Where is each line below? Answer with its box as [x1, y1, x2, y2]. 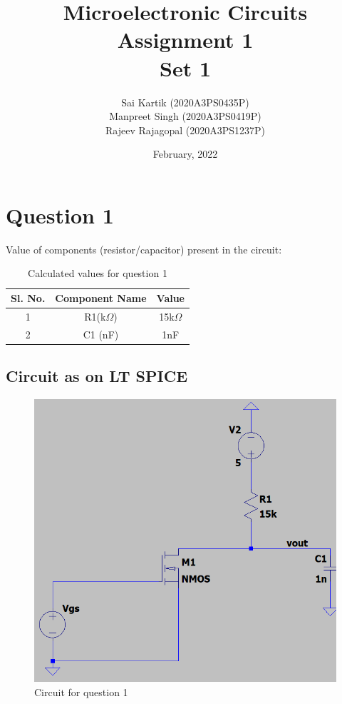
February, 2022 [152, 146, 218, 161]
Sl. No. [11, 291, 46, 305]
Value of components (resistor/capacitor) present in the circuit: [6, 241, 282, 256]
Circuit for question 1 [34, 684, 128, 699]
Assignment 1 [117, 25, 254, 54]
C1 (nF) [83, 326, 119, 341]
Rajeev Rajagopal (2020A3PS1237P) [105, 122, 266, 137]
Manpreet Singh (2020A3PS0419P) [109, 109, 261, 124]
